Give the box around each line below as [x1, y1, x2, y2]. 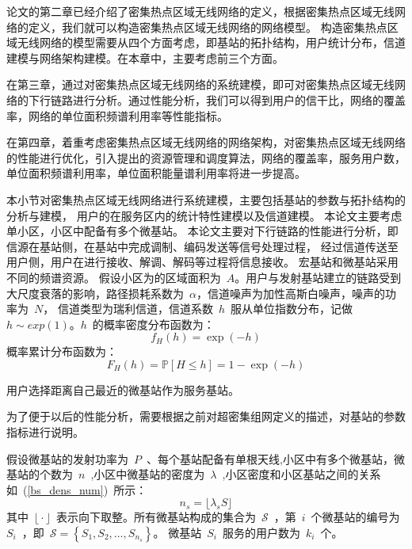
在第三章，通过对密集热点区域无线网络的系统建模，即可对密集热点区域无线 [6, 76, 395, 93]
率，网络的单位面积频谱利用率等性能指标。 [6, 107, 228, 124]
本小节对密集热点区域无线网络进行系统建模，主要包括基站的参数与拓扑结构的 [6, 191, 406, 208]
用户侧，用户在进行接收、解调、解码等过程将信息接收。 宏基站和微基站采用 [6, 254, 399, 270]
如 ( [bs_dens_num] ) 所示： [6, 481, 147, 498]
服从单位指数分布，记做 [230, 300, 353, 317]
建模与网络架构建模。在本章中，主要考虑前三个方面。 [6, 49, 284, 66]
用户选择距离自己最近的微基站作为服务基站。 [6, 381, 239, 398]
